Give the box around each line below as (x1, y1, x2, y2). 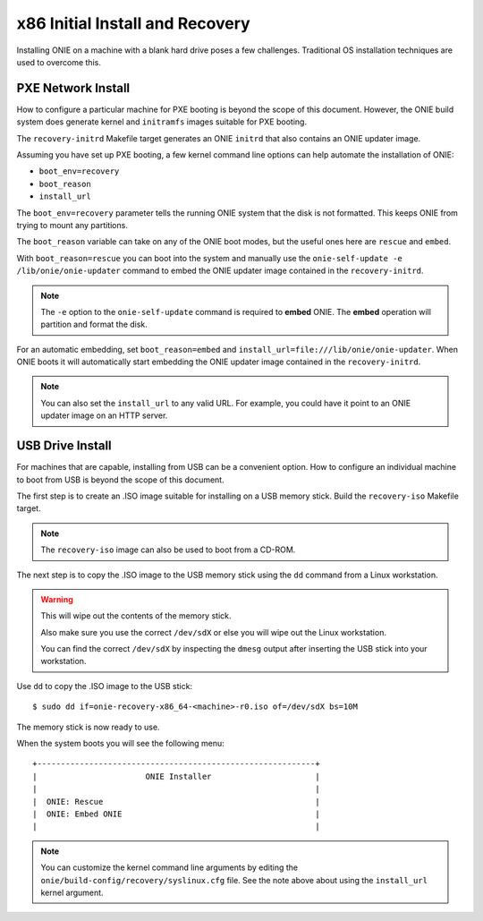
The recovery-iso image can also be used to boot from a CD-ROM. (40, 544, 296, 555)
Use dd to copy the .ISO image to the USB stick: (16, 680, 192, 691)
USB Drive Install (16, 439, 112, 454)
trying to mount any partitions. (16, 219, 129, 230)
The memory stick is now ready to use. (16, 721, 160, 732)
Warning (40, 593, 73, 604)
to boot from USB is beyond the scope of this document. (16, 474, 225, 485)
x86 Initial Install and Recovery (16, 13, 250, 33)
